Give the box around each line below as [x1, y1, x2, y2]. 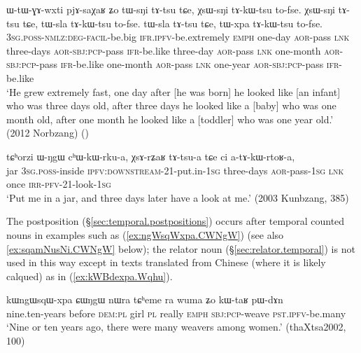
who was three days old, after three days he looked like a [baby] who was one [6, 98, 337, 113]
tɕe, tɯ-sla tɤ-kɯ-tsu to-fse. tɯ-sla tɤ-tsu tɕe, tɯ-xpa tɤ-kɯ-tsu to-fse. [22, 15, 323, 30]
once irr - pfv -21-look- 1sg [6, 176, 111, 191]
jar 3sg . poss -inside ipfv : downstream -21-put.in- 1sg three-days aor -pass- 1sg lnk [6, 162, 344, 177]
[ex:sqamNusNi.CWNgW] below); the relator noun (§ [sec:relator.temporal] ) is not [6, 241, 355, 256]
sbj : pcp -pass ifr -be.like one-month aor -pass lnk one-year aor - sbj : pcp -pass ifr [6, 57, 339, 71]
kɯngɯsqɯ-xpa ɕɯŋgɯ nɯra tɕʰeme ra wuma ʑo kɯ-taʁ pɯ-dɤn [6, 292, 283, 307]
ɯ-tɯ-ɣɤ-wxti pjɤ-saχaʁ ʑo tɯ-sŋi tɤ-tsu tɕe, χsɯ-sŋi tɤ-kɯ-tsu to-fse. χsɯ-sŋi [6, 2, 335, 16]
